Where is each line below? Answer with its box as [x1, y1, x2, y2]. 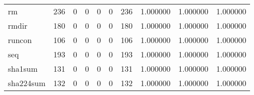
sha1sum [8, 63, 38, 74]
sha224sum [8, 77, 46, 89]
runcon [8, 34, 32, 46]
